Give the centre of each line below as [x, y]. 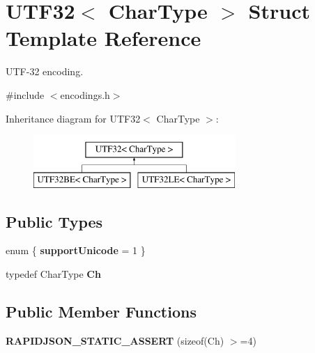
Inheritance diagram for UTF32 [73, 118]
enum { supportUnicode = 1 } [76, 250]
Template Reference [103, 38]
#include [25, 94]
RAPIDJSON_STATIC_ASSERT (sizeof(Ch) [115, 340]
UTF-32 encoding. [45, 71]
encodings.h [85, 94]
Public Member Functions [101, 312]
